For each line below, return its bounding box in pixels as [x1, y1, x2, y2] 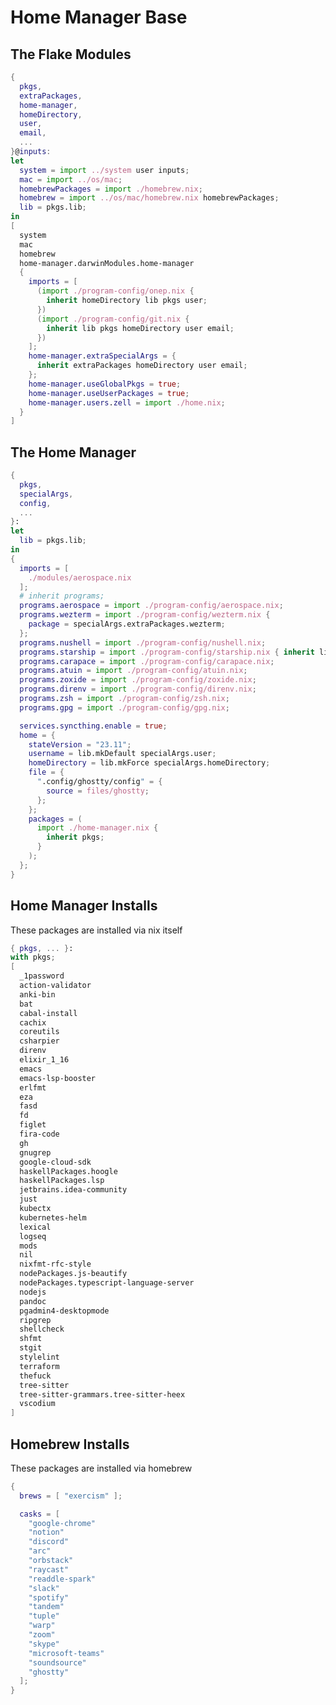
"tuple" [28, 1611, 60, 1621]
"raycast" [28, 1564, 70, 1575]
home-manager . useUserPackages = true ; [28, 388, 190, 398]
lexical [19, 1222, 52, 1232]
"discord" [28, 1537, 70, 1547]
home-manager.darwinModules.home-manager [19, 258, 195, 268]
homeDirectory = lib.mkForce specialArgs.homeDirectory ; [28, 758, 271, 768]
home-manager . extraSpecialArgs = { [28, 351, 177, 361]
